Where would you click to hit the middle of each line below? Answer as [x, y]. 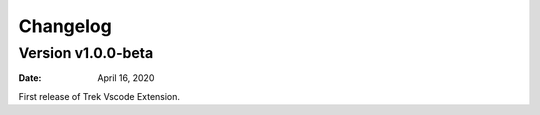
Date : [30, 78]
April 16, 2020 [126, 78]
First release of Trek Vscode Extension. [99, 96]
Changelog [65, 26]
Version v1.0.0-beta [86, 53]
